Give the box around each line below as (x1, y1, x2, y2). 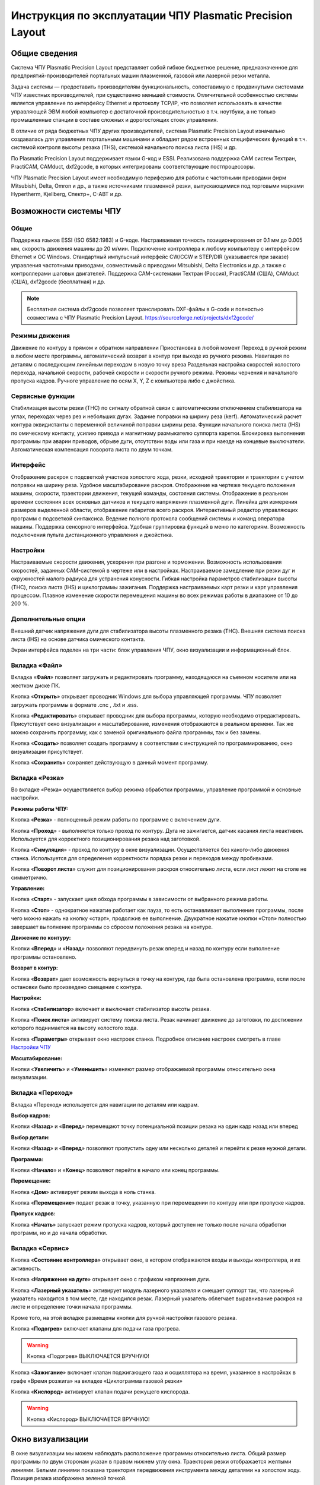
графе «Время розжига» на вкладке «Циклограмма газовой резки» (11, 1377, 183, 1384)
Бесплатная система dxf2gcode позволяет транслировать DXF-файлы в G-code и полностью (27, 306, 264, 313)
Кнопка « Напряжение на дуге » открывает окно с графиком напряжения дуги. (11, 1276, 210, 1283)
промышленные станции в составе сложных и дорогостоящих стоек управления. (11, 116, 219, 124)
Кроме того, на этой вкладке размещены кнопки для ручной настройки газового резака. (11, 1314, 237, 1321)
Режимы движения (11, 331, 71, 340)
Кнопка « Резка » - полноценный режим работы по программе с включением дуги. (11, 816, 222, 823)
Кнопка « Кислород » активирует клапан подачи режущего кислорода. (11, 1388, 190, 1395)
